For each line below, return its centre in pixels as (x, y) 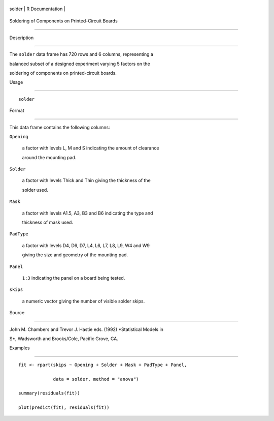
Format (17, 111)
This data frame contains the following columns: (60, 127)
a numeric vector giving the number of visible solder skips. (83, 301)
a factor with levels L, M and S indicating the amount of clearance (91, 148)
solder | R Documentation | (37, 9)
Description (22, 38)
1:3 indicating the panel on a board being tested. (74, 278)
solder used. (35, 190)
